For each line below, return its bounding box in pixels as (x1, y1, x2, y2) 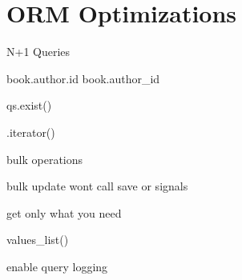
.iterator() (6, 123, 55, 140)
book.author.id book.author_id (6, 70, 160, 86)
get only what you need (6, 204, 122, 221)
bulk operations (6, 150, 83, 167)
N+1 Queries (6, 43, 71, 60)
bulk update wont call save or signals (6, 178, 188, 194)
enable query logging (6, 258, 108, 274)
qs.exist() (6, 97, 52, 114)
